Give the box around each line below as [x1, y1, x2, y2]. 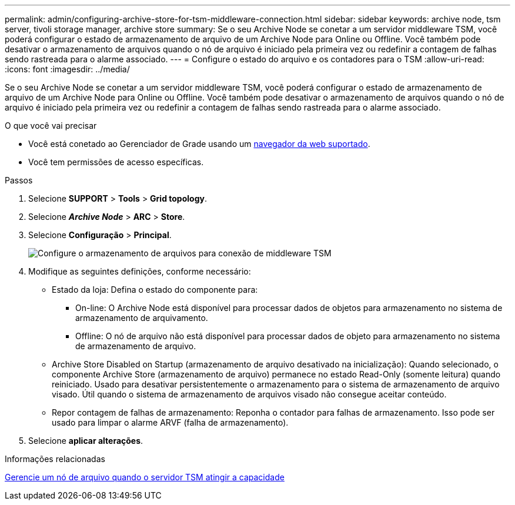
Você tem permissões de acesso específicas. [28, 157, 204, 167]
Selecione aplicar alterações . [28, 436, 143, 446]
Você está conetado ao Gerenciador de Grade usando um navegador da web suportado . [28, 139, 370, 149]
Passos [5, 175, 33, 185]
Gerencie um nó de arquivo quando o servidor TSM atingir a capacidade [5, 472, 285, 482]
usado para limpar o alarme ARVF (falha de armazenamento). [52, 417, 289, 427]
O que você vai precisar [5, 121, 97, 131]
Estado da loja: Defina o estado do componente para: [52, 285, 258, 295]
